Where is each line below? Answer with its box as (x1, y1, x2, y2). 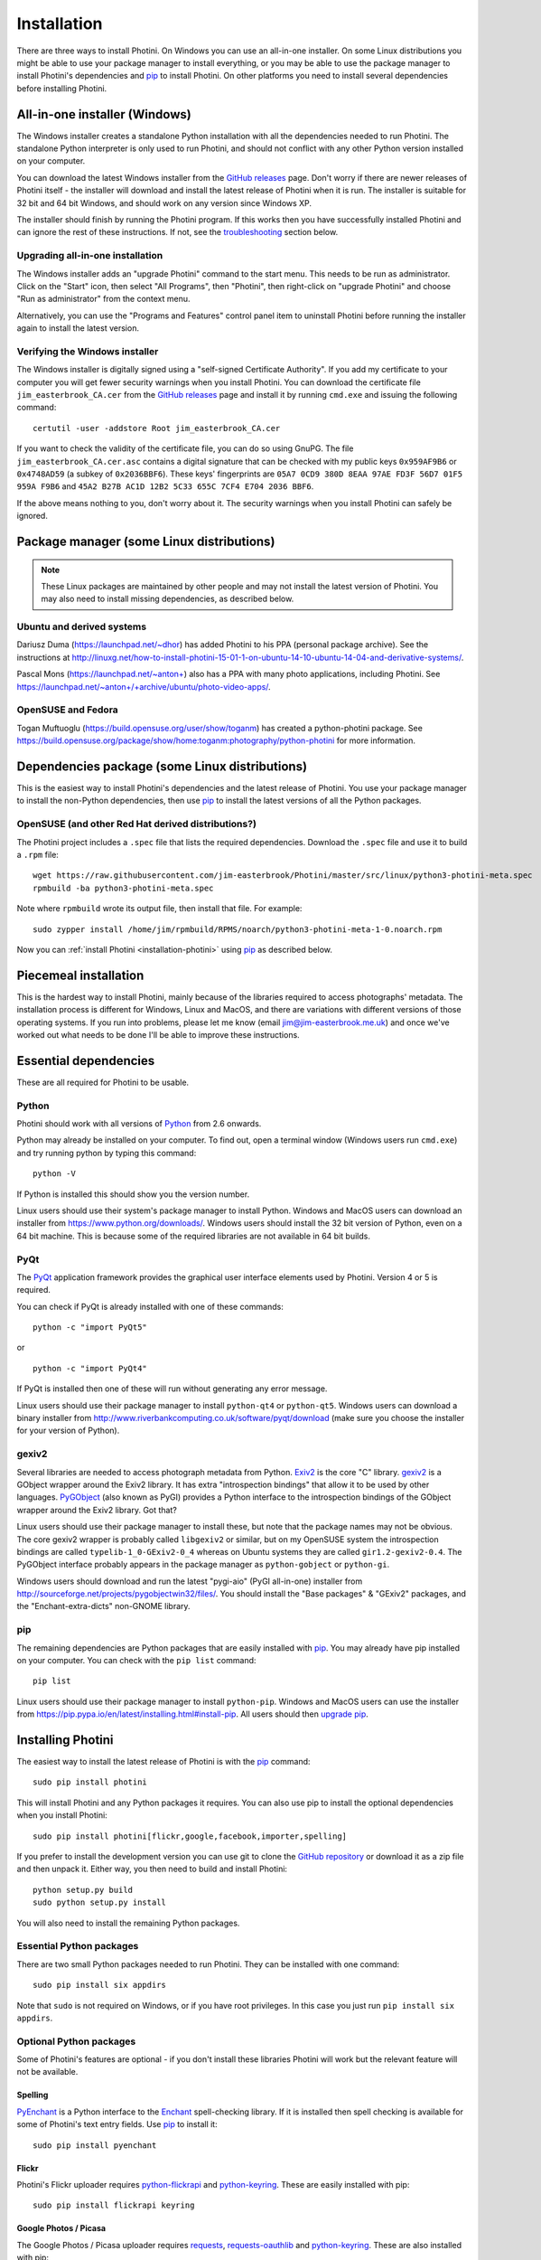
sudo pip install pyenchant (33, 2140, 157, 2151)
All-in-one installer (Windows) (16, 107, 191, 122)
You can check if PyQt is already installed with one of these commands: (16, 1301, 284, 1312)
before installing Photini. (16, 82, 107, 94)
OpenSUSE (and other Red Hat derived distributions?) (16, 818, 257, 831)
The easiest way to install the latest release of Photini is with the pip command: (16, 1756, 311, 1767)
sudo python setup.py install (33, 1897, 167, 1907)
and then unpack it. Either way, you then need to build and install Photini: (16, 1863, 288, 1875)
